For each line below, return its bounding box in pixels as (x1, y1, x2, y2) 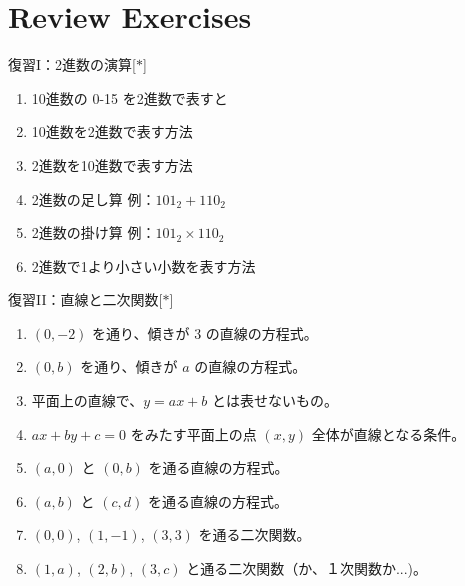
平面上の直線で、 (31, 390, 144, 411)
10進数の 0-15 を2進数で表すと (31, 87, 228, 108)
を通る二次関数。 (198, 524, 311, 545)
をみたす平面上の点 (130, 423, 257, 444)
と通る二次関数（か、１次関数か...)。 (186, 558, 428, 579)
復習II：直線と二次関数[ (8, 289, 163, 310)
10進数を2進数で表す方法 (31, 121, 193, 142)
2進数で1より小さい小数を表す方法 (31, 255, 256, 276)
